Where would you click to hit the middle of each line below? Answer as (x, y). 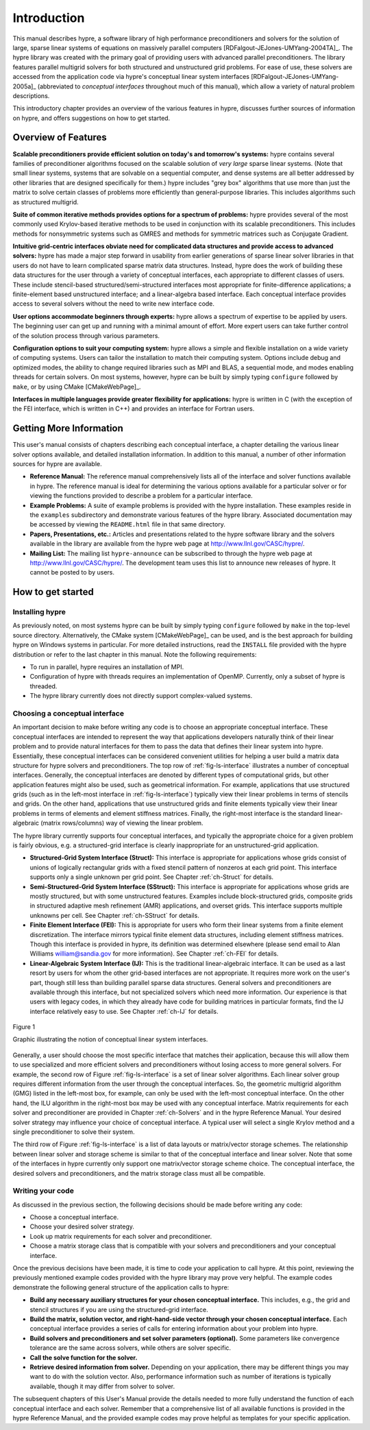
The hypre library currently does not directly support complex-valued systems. (141, 696)
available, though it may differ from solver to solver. (102, 1386)
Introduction (49, 18)
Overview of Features (60, 137)
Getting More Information (68, 428)
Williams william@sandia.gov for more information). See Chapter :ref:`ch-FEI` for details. (154, 954)
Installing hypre (39, 612)
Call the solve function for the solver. (84, 1357)
